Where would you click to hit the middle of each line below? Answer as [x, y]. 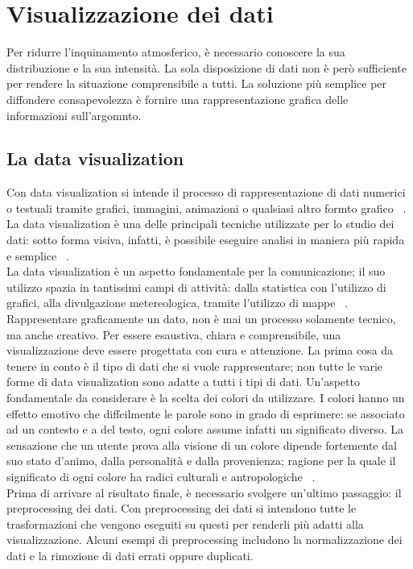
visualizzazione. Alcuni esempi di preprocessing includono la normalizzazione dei [204, 540]
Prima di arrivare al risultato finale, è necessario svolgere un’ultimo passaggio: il [204, 492]
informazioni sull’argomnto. [74, 115]
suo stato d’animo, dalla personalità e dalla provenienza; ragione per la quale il [201, 461]
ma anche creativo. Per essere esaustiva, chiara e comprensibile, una [174, 334]
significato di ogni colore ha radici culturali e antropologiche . [161, 476]
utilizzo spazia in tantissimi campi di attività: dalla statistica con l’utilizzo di [196, 287]
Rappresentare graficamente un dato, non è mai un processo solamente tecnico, [201, 319]
